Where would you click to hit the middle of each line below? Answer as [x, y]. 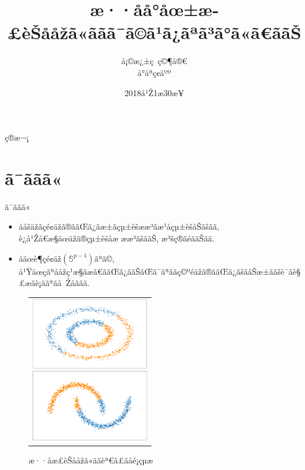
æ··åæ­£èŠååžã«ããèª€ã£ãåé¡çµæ [91, 460]
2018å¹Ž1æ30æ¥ [154, 92]
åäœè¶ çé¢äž [40, 258]
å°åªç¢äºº [154, 72]
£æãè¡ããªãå [40, 283]
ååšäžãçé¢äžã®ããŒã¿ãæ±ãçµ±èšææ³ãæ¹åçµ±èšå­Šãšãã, [119, 226]
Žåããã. [78, 283]
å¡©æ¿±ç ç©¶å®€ [154, 61]
